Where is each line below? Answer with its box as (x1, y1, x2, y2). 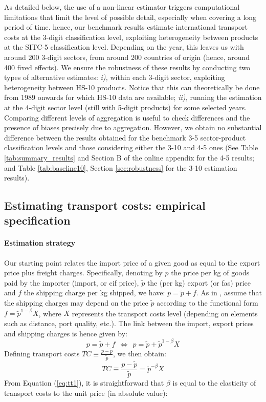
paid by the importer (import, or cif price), (4, 277, 139, 288)
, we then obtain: (113, 348, 166, 358)
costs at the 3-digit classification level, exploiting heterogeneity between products (4, 31, 258, 42)
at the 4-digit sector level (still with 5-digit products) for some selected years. (4, 102, 247, 112)
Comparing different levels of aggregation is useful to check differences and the (4, 112, 250, 123)
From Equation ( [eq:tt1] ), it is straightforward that (4, 377, 164, 388)
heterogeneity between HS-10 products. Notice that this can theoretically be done (4, 82, 260, 92)
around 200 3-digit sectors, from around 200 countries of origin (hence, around (4, 51, 250, 62)
